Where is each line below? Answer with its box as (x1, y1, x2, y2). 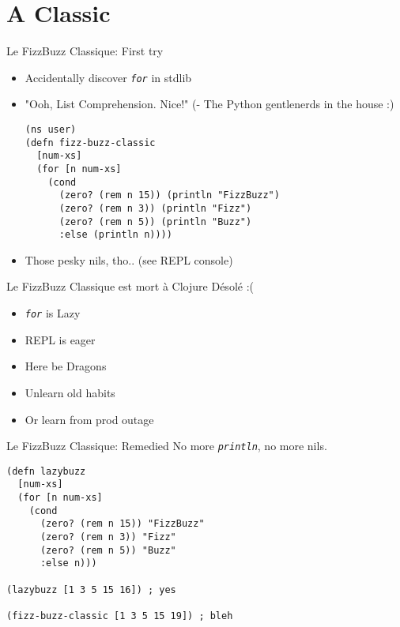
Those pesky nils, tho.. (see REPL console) (25, 251, 233, 268)
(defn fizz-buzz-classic (25, 137, 156, 148)
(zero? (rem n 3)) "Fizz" (40, 531, 176, 543)
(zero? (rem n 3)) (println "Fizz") (58, 202, 252, 214)
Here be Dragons (25, 358, 107, 374)
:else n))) (40, 558, 97, 569)
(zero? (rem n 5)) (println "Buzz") (58, 216, 252, 227)
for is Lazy (25, 305, 81, 321)
